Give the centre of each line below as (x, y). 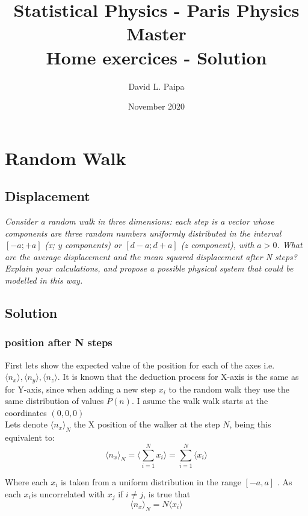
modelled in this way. (44, 280)
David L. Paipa (156, 86)
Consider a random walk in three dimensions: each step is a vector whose (140, 221)
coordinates (26, 412)
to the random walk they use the (229, 389)
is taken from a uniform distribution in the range (151, 481)
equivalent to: (30, 437)
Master (156, 33)
